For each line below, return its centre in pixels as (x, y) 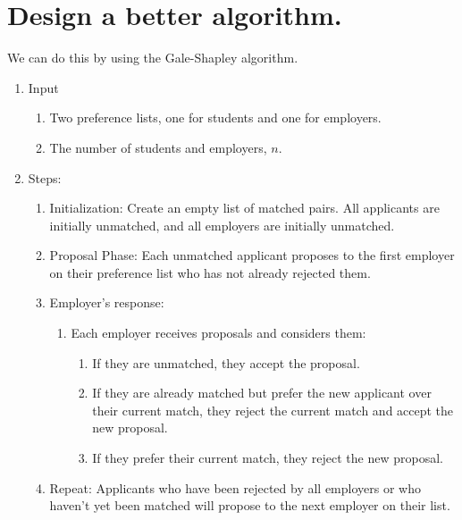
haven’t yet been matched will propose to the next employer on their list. (250, 505)
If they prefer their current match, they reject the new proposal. (268, 458)
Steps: (45, 177)
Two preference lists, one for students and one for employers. (215, 117)
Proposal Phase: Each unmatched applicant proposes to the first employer (252, 255)
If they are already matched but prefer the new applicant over (262, 393)
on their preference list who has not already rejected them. (210, 272)
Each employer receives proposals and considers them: (218, 333)
